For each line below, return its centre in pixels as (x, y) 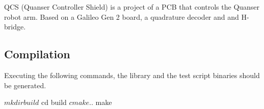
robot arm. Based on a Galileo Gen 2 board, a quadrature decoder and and (122, 16)
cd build (54, 102)
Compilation (37, 54)
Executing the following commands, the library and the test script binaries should (132, 75)
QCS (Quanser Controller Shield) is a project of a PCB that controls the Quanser (132, 7)
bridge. (15, 27)
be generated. (25, 85)
